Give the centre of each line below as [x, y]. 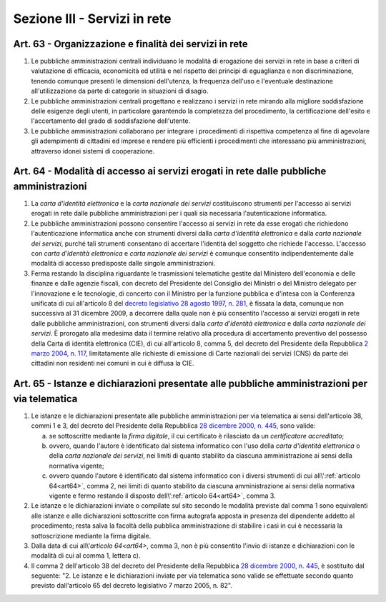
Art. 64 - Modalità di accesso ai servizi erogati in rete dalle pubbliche [170, 171]
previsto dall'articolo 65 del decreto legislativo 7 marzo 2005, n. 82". [132, 586]
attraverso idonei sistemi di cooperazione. [93, 151]
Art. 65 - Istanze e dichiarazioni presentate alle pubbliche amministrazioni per [190, 384]
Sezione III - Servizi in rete [92, 19]
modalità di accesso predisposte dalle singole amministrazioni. [123, 264]
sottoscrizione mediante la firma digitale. [91, 536]
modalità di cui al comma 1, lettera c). [86, 556]
